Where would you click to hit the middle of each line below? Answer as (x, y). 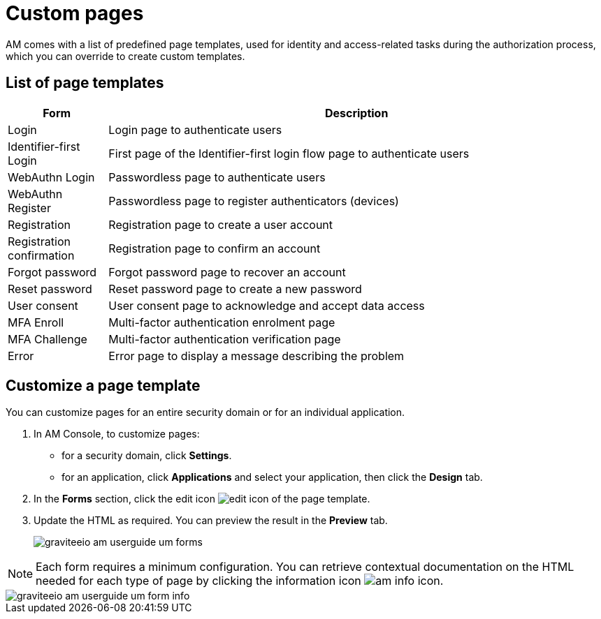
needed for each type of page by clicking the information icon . (240, 581)
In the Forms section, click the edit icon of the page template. (202, 499)
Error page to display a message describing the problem (256, 356)
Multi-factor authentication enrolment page (222, 322)
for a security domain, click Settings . (147, 456)
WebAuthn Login (51, 177)
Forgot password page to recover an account (227, 272)
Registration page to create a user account (221, 224)
